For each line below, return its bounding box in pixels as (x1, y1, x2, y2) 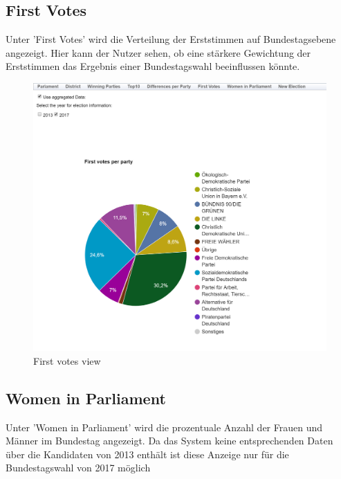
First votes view (33, 353, 101, 368)
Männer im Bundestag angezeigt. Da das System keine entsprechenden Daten (6, 433, 333, 448)
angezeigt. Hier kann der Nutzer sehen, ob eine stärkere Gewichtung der (6, 45, 311, 60)
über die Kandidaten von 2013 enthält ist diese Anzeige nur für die (6, 446, 289, 461)
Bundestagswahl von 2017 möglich (6, 460, 151, 475)
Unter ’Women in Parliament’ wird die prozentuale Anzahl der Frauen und (6, 419, 323, 434)
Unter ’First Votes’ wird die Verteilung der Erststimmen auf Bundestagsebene (6, 32, 336, 46)
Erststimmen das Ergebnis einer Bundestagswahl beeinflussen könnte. (6, 59, 300, 73)
